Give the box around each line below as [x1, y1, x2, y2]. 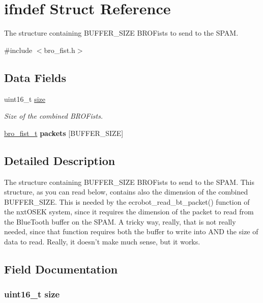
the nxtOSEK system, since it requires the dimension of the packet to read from [4, 206, 254, 217]
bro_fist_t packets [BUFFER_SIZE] [4, 127, 124, 138]
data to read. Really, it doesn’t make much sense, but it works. [4, 236, 200, 247]
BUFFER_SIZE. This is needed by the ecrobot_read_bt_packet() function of [4, 196, 250, 207]
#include [4, 44, 33, 55]
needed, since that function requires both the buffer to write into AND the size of [4, 226, 258, 237]
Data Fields [4, 69, 67, 85]
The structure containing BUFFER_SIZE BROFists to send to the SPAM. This [4, 176, 255, 187]
